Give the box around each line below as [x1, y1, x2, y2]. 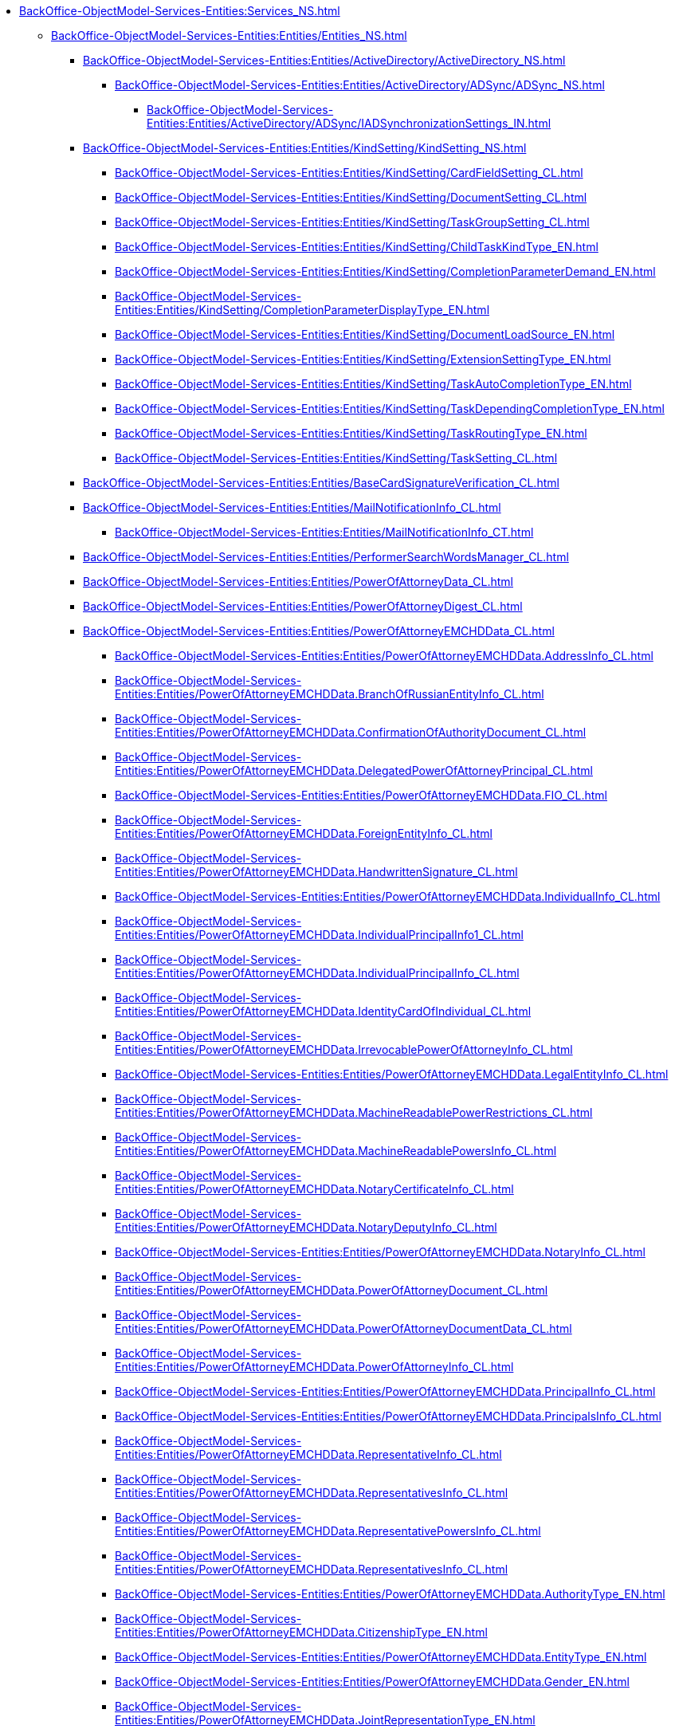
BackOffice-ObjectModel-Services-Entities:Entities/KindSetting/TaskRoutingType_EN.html [115, 426, 587, 440]
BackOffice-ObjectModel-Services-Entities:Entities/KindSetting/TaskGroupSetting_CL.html [115, 215, 590, 229]
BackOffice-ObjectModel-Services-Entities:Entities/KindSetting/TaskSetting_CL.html [115, 451, 558, 465]
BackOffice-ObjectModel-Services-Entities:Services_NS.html [19, 4, 340, 18]
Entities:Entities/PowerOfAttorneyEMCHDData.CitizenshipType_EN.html [115, 1625, 488, 1639]
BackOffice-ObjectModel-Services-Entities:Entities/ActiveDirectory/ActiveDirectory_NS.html [83, 53, 566, 67]
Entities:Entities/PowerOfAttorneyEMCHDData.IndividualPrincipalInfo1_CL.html [115, 928, 524, 941]
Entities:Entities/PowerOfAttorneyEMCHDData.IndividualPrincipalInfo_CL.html [115, 966, 520, 980]
